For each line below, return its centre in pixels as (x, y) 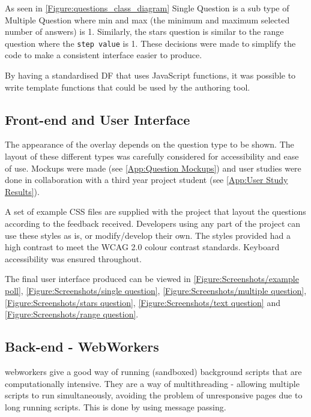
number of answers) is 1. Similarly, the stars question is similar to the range (144, 31)
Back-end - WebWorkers (82, 346)
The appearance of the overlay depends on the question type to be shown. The (149, 144)
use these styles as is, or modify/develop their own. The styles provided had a (148, 235)
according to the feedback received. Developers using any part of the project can (153, 223)
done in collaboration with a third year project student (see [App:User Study (146, 180)
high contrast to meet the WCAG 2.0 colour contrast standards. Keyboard (142, 247)
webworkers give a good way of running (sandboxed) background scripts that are (153, 371)
